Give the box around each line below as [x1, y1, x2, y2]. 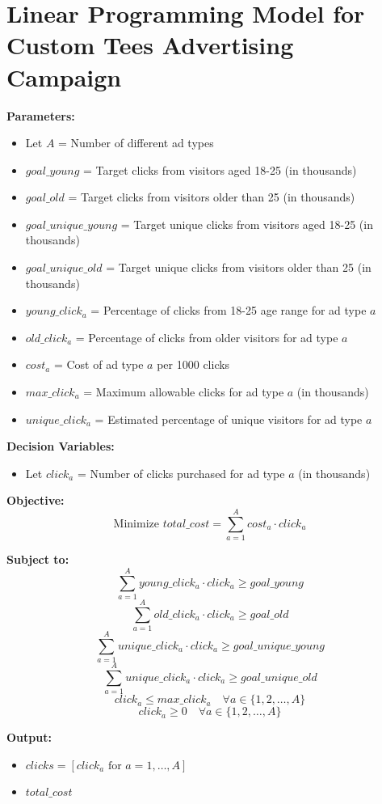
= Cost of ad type [53, 356, 144, 373]
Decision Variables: [6, 438, 115, 455]
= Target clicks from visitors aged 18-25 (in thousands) [82, 161, 357, 178]
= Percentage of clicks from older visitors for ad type [75, 328, 338, 345]
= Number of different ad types [58, 134, 214, 151]
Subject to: [6, 551, 69, 568]
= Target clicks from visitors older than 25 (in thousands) [68, 188, 355, 205]
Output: [6, 729, 52, 746]
